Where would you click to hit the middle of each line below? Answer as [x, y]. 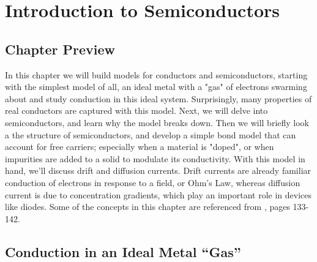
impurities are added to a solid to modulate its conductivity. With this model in [155, 158]
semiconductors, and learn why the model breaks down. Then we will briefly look [157, 122]
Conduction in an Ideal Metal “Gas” [123, 251]
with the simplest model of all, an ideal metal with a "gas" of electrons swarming [156, 87]
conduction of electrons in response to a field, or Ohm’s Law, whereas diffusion [153, 182]
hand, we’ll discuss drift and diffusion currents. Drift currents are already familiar [158, 170]
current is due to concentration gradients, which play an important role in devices [158, 194]
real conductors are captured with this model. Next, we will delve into [136, 110]
